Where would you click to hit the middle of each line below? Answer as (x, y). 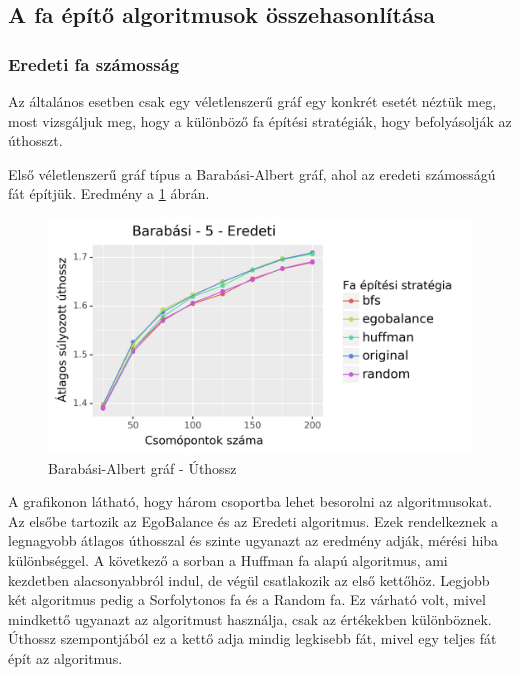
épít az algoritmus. (65, 657)
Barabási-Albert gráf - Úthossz (142, 467)
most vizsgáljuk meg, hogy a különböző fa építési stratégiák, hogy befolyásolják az (260, 120)
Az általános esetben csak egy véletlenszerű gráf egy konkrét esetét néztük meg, (252, 101)
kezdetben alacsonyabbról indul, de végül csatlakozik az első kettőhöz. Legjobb (249, 579)
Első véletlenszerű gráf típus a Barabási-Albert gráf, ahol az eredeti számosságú (252, 173)
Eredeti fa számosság (94, 63)
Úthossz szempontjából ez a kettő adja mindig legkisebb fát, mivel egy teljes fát (252, 638)
